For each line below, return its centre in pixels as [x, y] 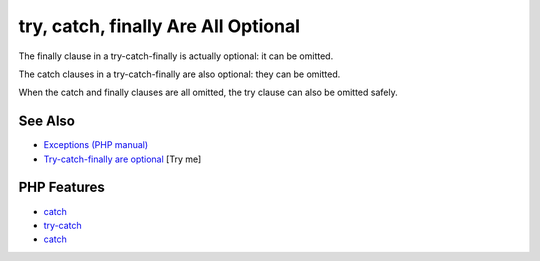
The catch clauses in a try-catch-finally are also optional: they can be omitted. [179, 74]
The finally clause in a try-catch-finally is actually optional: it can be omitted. [176, 56]
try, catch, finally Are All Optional [159, 26]
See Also [46, 121]
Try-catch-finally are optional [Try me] [122, 159]
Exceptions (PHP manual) [96, 145]
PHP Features [61, 187]
